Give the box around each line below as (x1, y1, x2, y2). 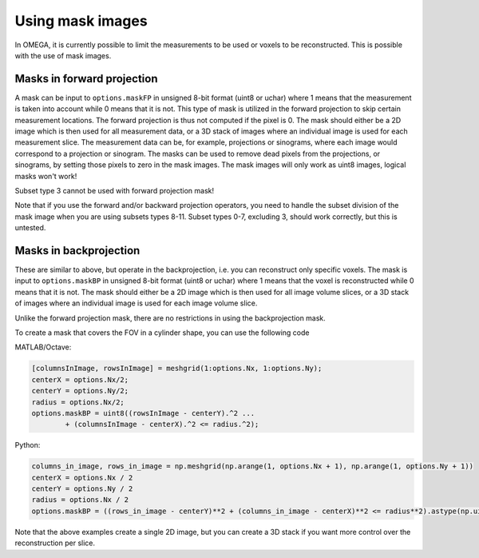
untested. (14, 223, 46, 233)
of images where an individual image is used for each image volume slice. (14, 298, 258, 308)
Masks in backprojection (14, 244, 141, 257)
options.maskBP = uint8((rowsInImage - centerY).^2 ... (31, 409, 255, 417)
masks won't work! (14, 171, 77, 181)
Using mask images (14, 12, 148, 30)
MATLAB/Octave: (14, 342, 72, 352)
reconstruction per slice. (14, 538, 96, 548)
